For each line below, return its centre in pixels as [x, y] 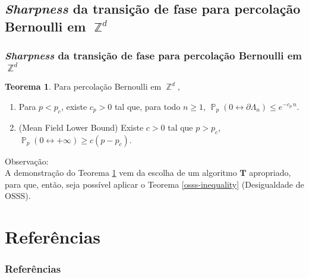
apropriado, [270, 173]
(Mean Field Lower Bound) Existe [81, 127]
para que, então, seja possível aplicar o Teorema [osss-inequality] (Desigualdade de [154, 184]
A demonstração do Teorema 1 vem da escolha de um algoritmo [121, 173]
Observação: [27, 161]
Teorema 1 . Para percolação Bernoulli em [83, 86]
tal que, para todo [147, 106]
